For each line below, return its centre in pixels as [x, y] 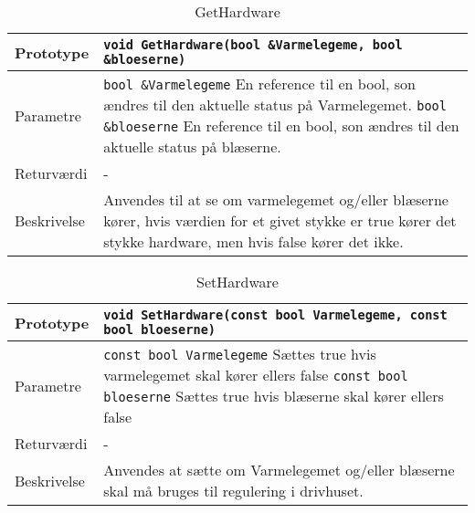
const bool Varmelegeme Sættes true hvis [240, 354]
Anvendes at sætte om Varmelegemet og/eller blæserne [279, 470]
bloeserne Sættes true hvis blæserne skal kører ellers [274, 396]
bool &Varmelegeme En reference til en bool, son [259, 84]
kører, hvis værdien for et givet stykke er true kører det [280, 220]
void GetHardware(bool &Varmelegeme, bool [253, 45]
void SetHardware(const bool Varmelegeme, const [275, 315]
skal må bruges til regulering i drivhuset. [233, 491]
